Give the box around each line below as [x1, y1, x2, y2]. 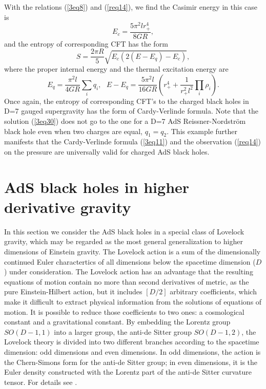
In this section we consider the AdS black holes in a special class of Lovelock [4, 226, 244, 236]
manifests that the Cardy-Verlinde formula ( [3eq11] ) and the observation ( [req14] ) [4, 136, 261, 147]
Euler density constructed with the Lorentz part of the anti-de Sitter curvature [4, 366, 252, 377]
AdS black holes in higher [4, 176, 190, 197]
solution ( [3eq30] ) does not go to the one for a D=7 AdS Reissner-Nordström [4, 115, 246, 126]
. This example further [167, 125, 238, 136]
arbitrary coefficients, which [170, 286, 257, 297]
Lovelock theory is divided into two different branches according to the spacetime [4, 336, 259, 347]
